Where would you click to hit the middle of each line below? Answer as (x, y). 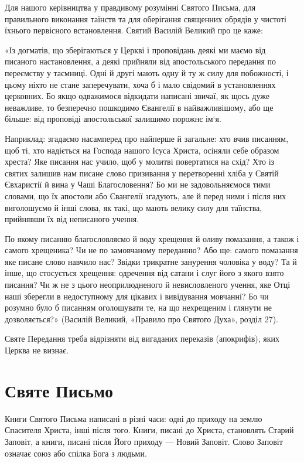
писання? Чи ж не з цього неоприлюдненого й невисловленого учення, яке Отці (148, 285)
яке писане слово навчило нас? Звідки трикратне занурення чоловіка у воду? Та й (151, 261)
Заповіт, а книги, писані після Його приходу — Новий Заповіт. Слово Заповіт (144, 441)
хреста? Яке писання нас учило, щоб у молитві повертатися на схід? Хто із (140, 161)
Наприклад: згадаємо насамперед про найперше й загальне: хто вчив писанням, (147, 138)
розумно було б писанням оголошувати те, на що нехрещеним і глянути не (138, 307)
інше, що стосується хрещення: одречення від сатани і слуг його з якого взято (144, 273)
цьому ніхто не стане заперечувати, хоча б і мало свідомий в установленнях (140, 84)
